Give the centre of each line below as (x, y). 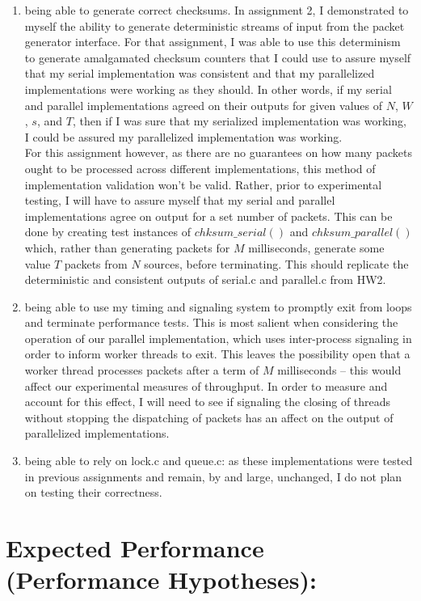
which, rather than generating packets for (127, 247)
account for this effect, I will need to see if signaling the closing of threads (208, 402)
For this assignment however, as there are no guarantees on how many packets (218, 152)
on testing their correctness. (93, 492)
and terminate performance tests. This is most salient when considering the (211, 322)
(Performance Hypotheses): (161, 580)
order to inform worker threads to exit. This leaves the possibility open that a (217, 354)
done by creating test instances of (107, 232)
